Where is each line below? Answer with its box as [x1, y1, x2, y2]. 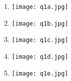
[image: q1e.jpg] [11, 70, 69, 77]
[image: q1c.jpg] [11, 37, 69, 44]
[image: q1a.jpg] [11, 3, 69, 10]
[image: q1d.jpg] [11, 53, 69, 60]
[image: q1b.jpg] [11, 20, 69, 27]
